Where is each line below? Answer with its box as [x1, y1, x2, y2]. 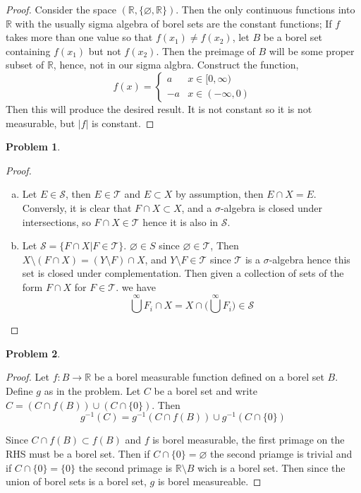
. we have [116, 279, 156, 294]
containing [6, 43, 51, 58]
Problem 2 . [6, 345, 61, 360]
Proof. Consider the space [6, 2, 116, 16]
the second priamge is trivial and [210, 446, 353, 461]
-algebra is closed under [220, 200, 323, 215]
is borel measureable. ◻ [157, 474, 262, 489]
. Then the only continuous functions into [176, 2, 355, 16]
